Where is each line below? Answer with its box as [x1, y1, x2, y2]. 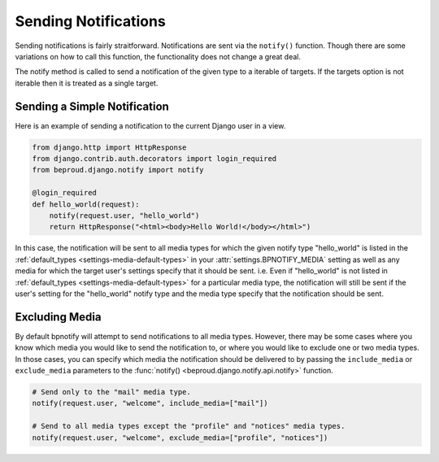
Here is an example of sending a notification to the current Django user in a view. [15, 120, 286, 130]
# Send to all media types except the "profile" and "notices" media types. [32, 421, 346, 431]
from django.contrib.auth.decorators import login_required [32, 155, 277, 163]
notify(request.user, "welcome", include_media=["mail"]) [32, 399, 268, 408]
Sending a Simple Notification [15, 99, 170, 113]
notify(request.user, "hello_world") [49, 211, 200, 220]
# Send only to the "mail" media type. [32, 387, 191, 396]
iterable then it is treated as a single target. [15, 78, 159, 88]
